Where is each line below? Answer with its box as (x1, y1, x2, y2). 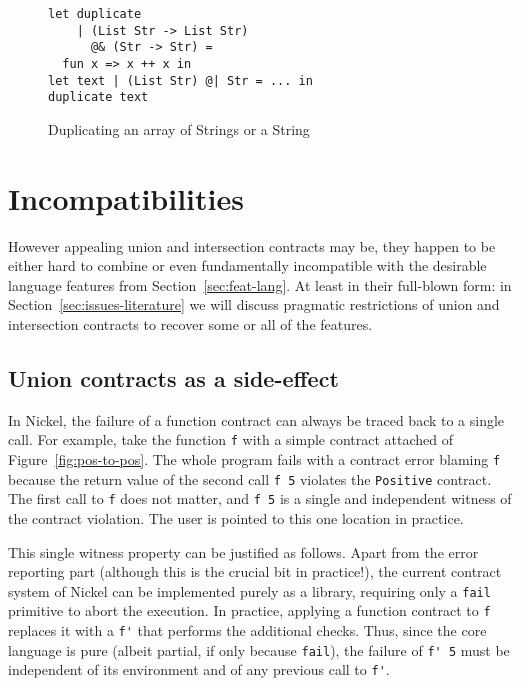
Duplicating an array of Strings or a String (48, 118, 310, 139)
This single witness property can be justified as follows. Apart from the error (8, 541, 479, 562)
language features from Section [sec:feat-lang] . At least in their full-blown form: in (8, 274, 512, 295)
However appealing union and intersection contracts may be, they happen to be (8, 235, 496, 256)
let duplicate (48, 7, 142, 21)
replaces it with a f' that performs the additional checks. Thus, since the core (8, 620, 487, 641)
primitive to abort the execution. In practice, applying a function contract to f (8, 600, 491, 621)
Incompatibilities (8, 177, 244, 218)
